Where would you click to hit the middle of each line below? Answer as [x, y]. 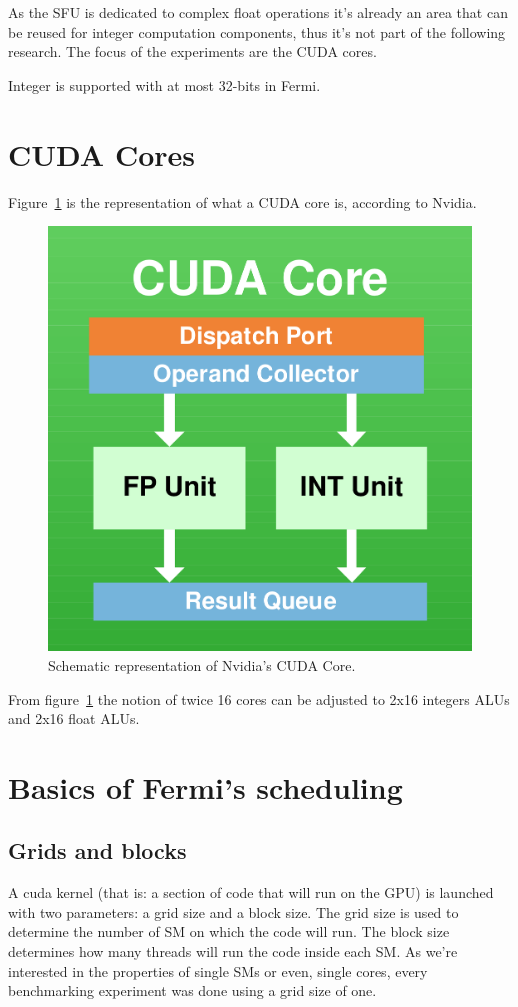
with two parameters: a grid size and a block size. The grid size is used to [233, 911]
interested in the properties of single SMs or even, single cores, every [218, 970]
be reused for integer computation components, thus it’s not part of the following [257, 31]
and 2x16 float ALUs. [74, 718]
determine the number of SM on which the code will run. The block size [229, 931]
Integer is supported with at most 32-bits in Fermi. [164, 84]
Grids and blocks [97, 850]
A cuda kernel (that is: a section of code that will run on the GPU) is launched [251, 892]
